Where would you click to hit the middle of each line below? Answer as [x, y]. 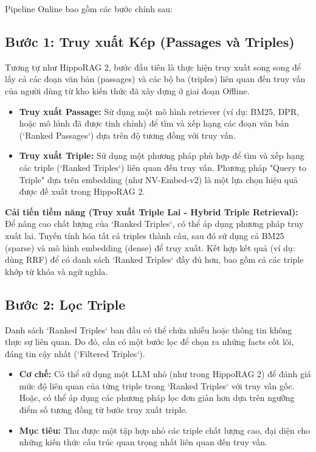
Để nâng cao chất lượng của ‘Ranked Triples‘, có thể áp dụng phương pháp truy [154, 224]
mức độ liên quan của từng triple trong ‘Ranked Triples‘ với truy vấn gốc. [157, 385]
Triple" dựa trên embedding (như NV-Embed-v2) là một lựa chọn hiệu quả [159, 179]
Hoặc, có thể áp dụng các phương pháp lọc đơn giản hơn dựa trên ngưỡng [157, 398]
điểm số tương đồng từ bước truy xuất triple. [103, 410]
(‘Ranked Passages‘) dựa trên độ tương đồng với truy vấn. [127, 135]
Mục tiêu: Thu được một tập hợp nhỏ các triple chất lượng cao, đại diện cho [164, 430]
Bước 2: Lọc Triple [65, 304]
